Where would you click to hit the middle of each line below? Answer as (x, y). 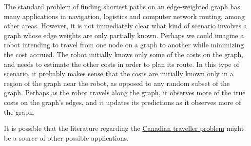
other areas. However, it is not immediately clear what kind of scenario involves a (125, 26)
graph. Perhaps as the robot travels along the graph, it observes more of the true (125, 93)
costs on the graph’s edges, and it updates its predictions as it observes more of (123, 102)
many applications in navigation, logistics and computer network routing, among (124, 16)
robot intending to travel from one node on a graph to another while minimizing (124, 45)
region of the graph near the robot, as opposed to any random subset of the (117, 83)
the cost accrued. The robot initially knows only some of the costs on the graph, (124, 54)
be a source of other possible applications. (66, 137)
